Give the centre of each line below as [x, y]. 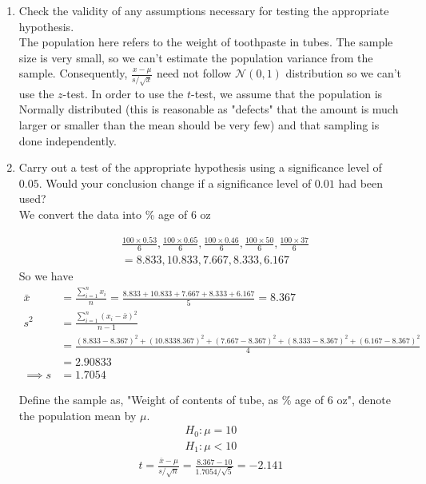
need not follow [194, 73]
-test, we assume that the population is [287, 93]
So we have [46, 275]
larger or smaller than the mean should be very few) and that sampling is [199, 125]
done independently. [68, 140]
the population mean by [78, 415]
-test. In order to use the [123, 93]
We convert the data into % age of [103, 214]
